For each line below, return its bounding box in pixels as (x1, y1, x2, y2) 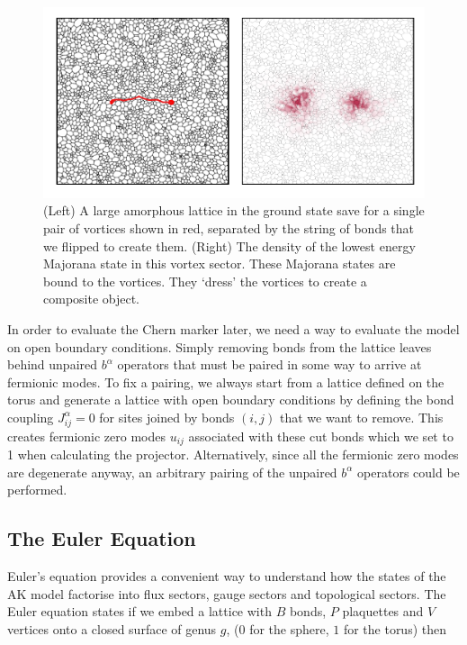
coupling (7, 407, 54, 426)
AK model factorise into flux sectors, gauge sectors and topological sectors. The (7, 584, 446, 603)
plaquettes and (342, 602, 424, 621)
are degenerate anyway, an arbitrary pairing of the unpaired (7, 462, 337, 481)
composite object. (43, 289, 140, 308)
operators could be (357, 462, 460, 481)
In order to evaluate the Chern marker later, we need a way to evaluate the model (7, 319, 460, 338)
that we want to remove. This (280, 407, 444, 426)
